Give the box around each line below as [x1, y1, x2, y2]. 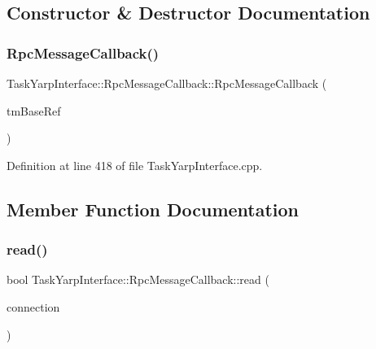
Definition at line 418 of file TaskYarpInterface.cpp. [7, 156, 263, 173]
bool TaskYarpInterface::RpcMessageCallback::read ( [7, 271, 269, 288]
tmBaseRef [7, 102, 61, 119]
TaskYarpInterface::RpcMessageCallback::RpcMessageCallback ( [7, 75, 327, 91]
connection [7, 298, 60, 315]
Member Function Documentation [7, 196, 299, 221]
